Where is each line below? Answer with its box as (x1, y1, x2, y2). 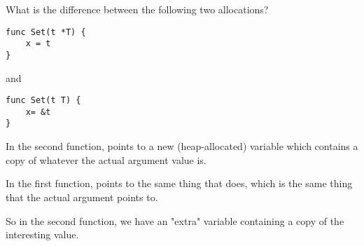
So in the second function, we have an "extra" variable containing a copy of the (6, 213, 344, 228)
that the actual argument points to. (6, 189, 158, 204)
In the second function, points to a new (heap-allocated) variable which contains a (6, 139, 358, 153)
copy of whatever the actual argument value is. (6, 152, 206, 167)
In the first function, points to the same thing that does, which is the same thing (6, 176, 353, 191)
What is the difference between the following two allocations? (6, 2, 269, 16)
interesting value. (6, 227, 79, 242)
